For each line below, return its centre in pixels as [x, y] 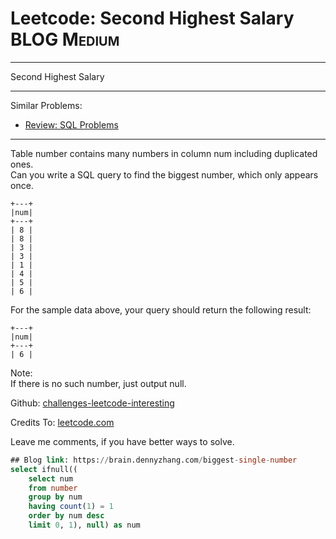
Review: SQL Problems [71, 124]
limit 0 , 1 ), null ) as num [84, 525]
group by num [55, 497]
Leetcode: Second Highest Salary [152, 18]
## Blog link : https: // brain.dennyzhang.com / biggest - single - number [154, 460]
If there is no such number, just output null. [98, 383]
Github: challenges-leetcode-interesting [92, 403]
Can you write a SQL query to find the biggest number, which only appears [164, 174]
